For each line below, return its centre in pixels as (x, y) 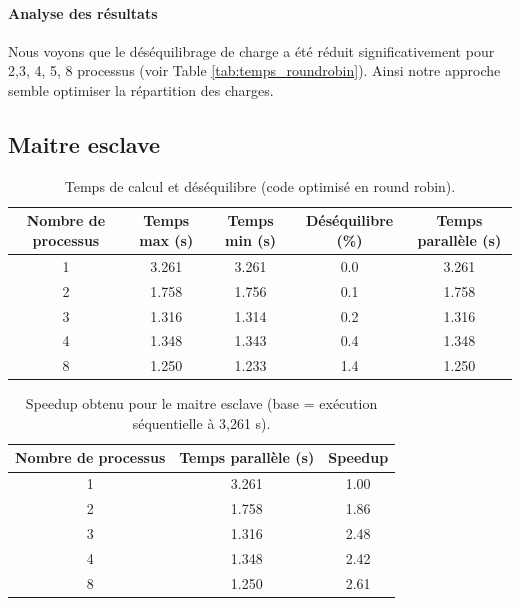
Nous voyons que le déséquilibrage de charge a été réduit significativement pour (251, 50)
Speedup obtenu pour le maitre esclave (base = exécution (201, 403)
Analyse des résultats (83, 12)
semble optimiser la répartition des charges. (141, 89)
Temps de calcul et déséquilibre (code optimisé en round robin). (260, 185)
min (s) (251, 239)
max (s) (166, 239)
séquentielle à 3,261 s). (201, 422)
